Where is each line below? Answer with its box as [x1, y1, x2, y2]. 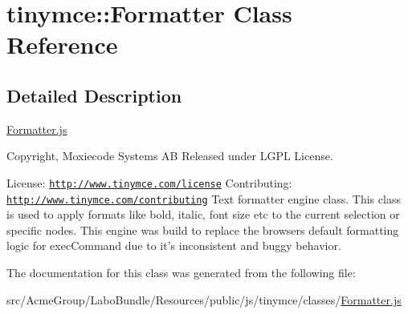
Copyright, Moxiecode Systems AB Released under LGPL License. [6, 147, 333, 164]
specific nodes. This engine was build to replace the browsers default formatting [6, 221, 399, 238]
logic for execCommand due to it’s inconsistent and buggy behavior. [6, 237, 341, 254]
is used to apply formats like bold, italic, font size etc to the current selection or [6, 206, 400, 223]
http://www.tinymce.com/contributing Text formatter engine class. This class [6, 190, 401, 207]
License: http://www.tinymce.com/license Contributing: [6, 174, 292, 191]
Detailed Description [6, 83, 182, 107]
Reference [6, 28, 118, 61]
